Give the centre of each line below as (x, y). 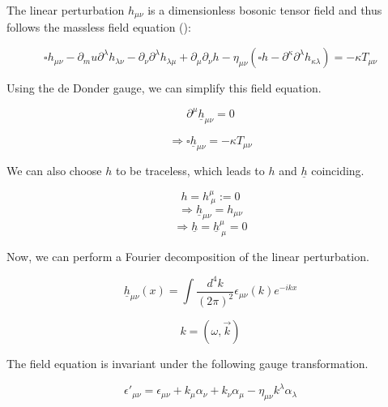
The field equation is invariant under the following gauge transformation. (188, 364)
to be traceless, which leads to (190, 171)
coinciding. (338, 171)
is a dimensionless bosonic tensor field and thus (265, 10)
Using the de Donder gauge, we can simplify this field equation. (164, 88)
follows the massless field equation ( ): (99, 27)
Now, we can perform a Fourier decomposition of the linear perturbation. (188, 256)
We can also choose (54, 171)
